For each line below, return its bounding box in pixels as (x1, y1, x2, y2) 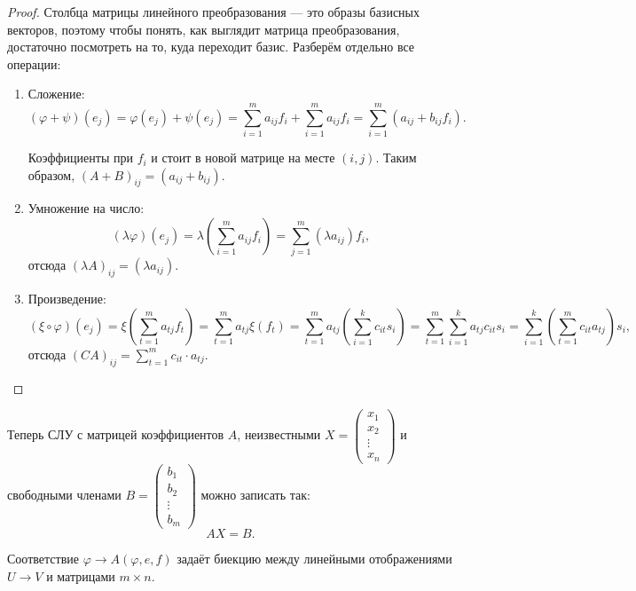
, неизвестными (237, 425, 321, 444)
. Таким (375, 148, 417, 167)
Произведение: (27, 289, 106, 308)
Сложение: (27, 84, 85, 103)
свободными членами (7, 485, 122, 504)
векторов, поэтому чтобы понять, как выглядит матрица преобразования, (7, 20, 400, 38)
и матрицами (46, 566, 115, 585)
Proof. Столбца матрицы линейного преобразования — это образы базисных (7, 3, 420, 20)
